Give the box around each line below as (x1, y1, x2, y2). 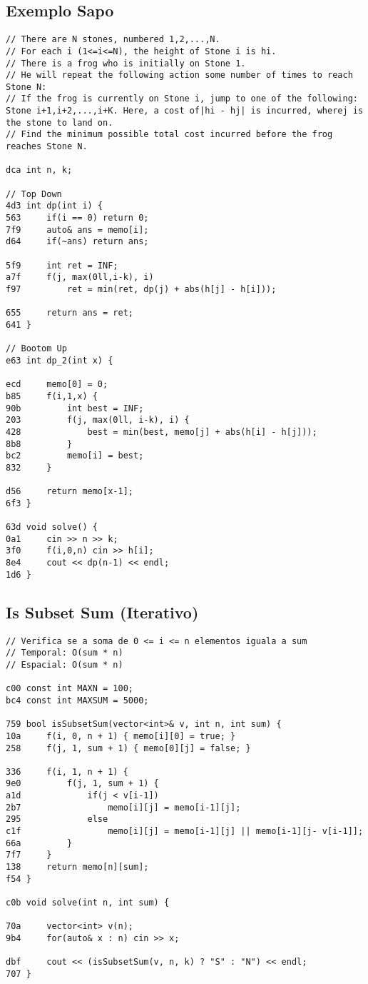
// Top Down (6, 189, 62, 199)
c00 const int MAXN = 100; (6, 683, 133, 694)
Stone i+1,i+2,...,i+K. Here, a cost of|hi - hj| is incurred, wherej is (6, 106, 364, 116)
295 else (6, 814, 108, 825)
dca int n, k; (6, 165, 73, 176)
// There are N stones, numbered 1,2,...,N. (6, 34, 220, 45)
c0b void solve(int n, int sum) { (6, 898, 170, 908)
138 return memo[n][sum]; (6, 862, 149, 873)
